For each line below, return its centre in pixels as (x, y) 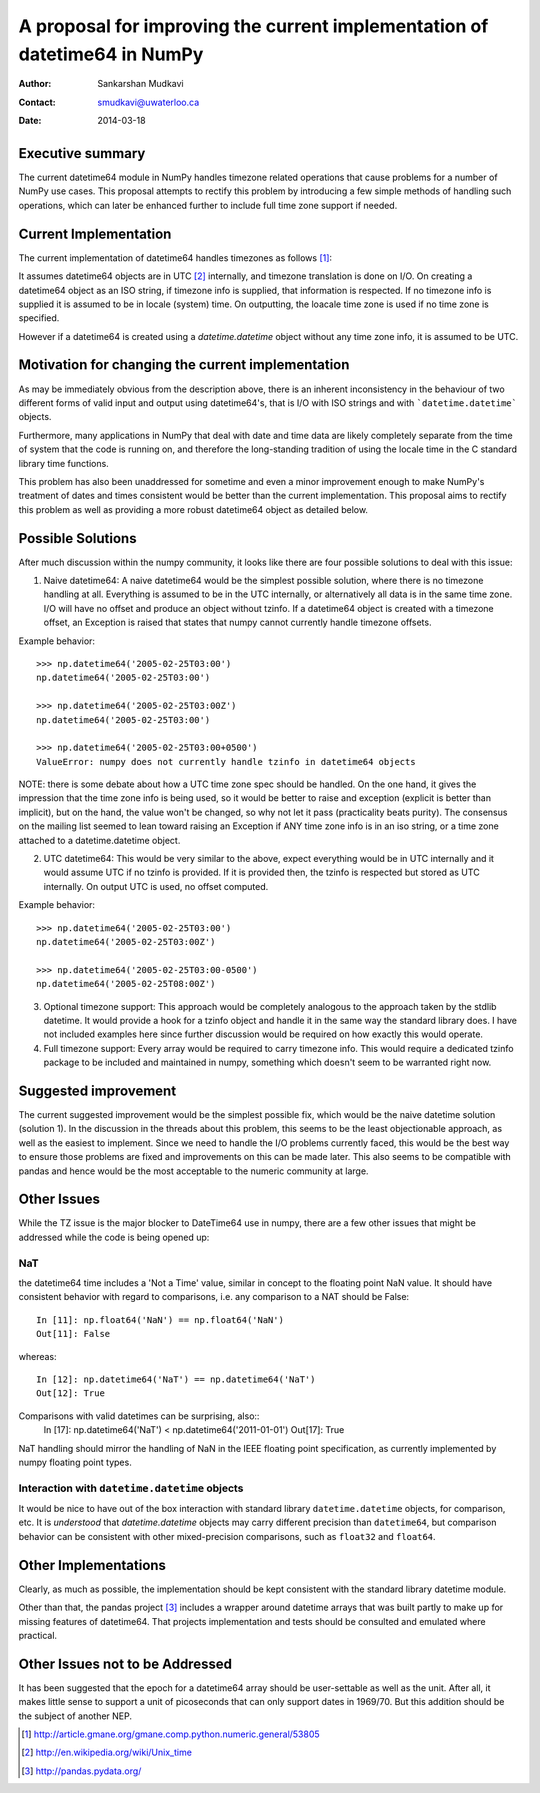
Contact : (37, 102)
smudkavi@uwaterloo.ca (148, 102)
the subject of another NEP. (75, 1716)
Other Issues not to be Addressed (125, 1663)
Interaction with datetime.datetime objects (131, 1488)
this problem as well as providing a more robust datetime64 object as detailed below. (193, 509)
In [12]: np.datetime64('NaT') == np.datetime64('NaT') (176, 1379)
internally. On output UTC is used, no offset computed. (156, 886)
